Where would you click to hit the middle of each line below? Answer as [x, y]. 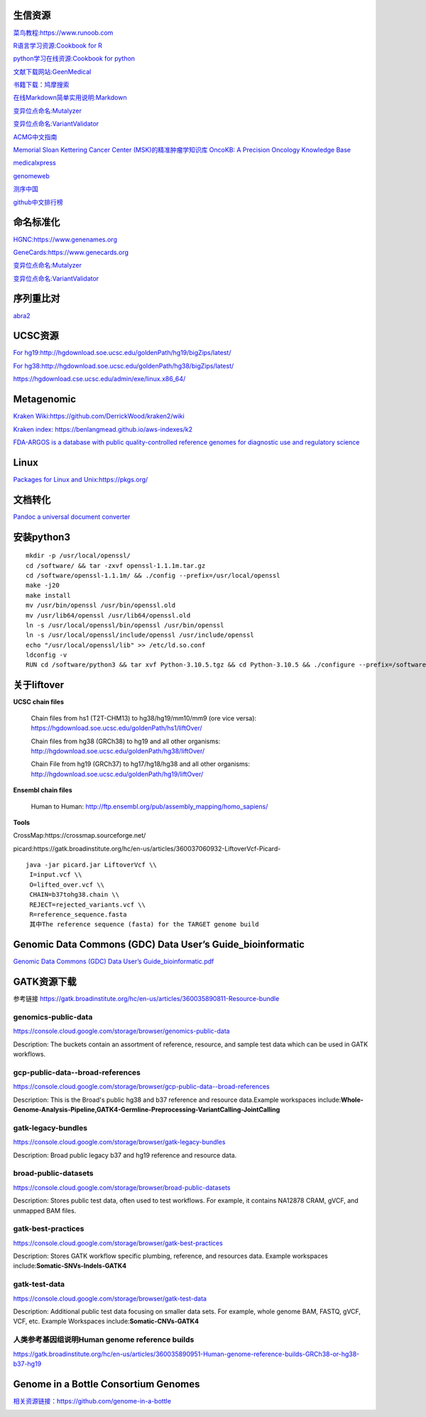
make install [48, 595]
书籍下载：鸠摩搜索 [41, 84]
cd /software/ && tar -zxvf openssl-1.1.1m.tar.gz [116, 565]
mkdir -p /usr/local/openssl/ [78, 556]
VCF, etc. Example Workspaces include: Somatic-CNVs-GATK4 [106, 1321]
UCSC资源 [36, 336]
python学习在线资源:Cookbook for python [74, 59]
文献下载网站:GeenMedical [52, 72]
